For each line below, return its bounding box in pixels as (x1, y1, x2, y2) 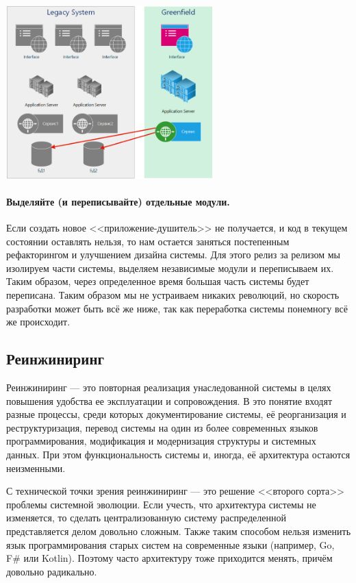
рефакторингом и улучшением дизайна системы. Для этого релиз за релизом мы (6, 247, 341, 262)
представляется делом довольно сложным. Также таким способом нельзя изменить (6, 523, 351, 538)
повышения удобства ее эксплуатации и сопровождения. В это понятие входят (6, 393, 333, 408)
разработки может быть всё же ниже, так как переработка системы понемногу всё (6, 301, 348, 315)
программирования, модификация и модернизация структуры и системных (6, 434, 316, 448)
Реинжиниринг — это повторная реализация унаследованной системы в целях (6, 380, 331, 394)
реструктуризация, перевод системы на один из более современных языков (6, 420, 318, 434)
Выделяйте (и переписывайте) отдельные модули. (6, 194, 230, 208)
